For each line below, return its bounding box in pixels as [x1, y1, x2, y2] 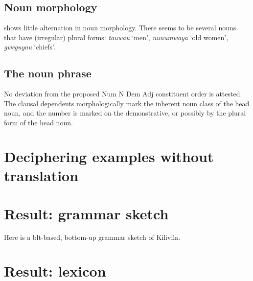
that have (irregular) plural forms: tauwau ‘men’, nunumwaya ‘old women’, [4, 32, 229, 42]
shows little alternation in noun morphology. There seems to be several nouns [4, 23, 236, 33]
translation [4, 165, 79, 185]
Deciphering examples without [4, 146, 214, 166]
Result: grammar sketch [4, 204, 169, 224]
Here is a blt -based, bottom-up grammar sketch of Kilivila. [4, 232, 181, 242]
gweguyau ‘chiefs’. [4, 42, 55, 52]
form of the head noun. [4, 117, 73, 127]
